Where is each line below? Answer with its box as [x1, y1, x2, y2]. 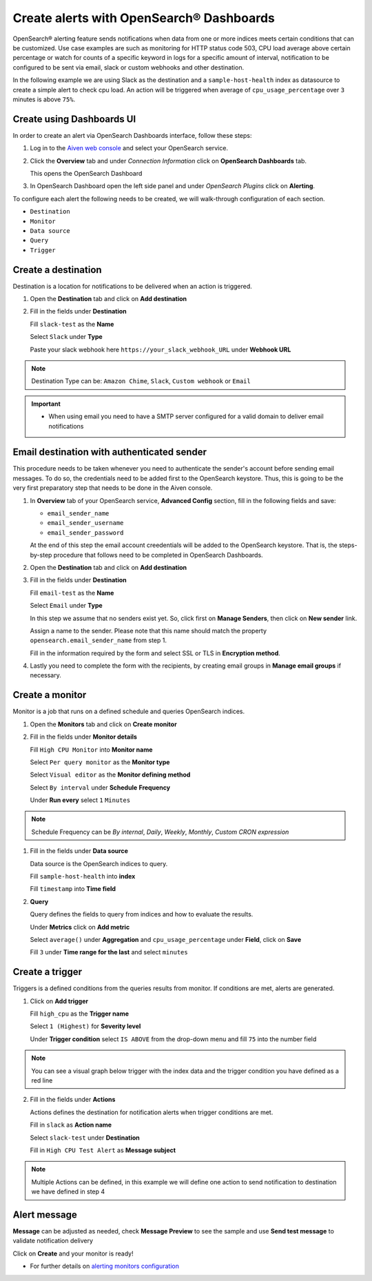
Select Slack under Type [30, 333, 103, 341]
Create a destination [12, 264, 103, 276]
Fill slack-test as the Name [30, 320, 114, 328]
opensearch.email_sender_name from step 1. [30, 636, 167, 644]
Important [31, 400, 61, 408]
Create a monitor [12, 689, 87, 701]
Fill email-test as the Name [30, 588, 114, 597]
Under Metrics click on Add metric [30, 923, 130, 931]
